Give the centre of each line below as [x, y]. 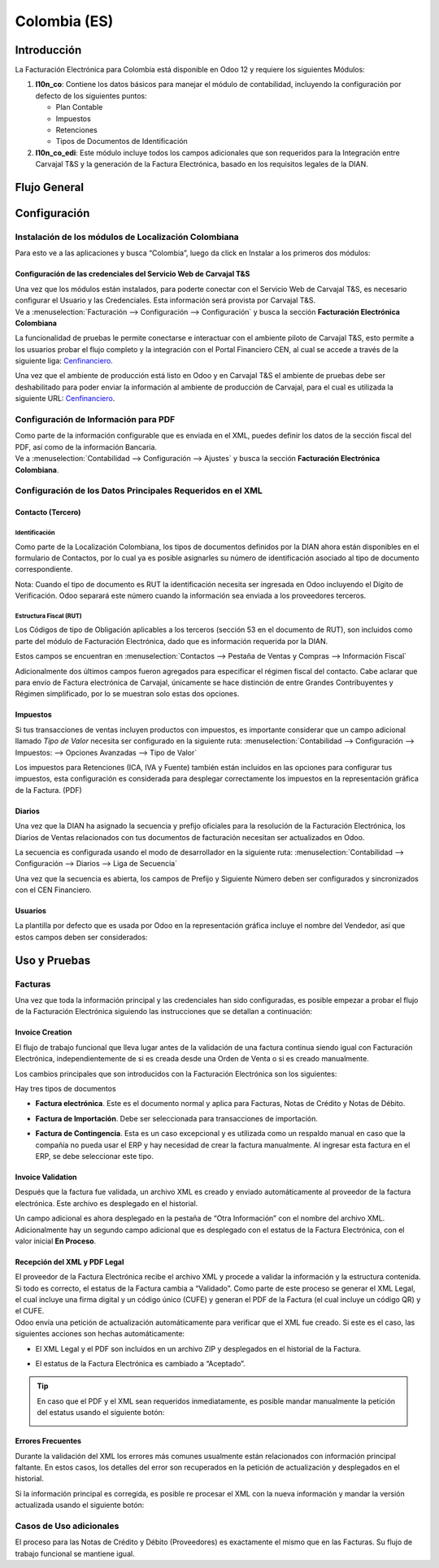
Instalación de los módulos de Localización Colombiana [127, 237]
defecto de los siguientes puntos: [91, 96]
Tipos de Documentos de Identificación [122, 142]
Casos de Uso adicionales [67, 1526]
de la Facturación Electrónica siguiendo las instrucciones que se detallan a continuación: [164, 1012]
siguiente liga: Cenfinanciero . [64, 361]
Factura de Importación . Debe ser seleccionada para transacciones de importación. [177, 1118]
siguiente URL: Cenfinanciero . [65, 399]
